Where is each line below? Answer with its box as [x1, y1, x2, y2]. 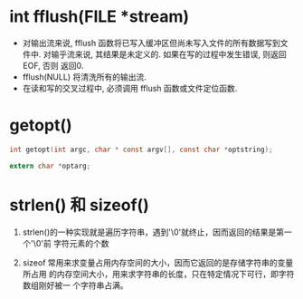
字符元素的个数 [53, 237, 110, 248]
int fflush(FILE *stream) [9, 6, 190, 27]
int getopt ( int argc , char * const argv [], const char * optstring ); [9, 145, 273, 154]
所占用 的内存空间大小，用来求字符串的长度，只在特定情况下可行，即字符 [22, 268, 295, 279]
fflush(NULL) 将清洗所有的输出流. [22, 71, 147, 82]
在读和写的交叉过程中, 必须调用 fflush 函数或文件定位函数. [22, 82, 238, 93]
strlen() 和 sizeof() [9, 195, 149, 215]
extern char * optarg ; [9, 161, 91, 170]
